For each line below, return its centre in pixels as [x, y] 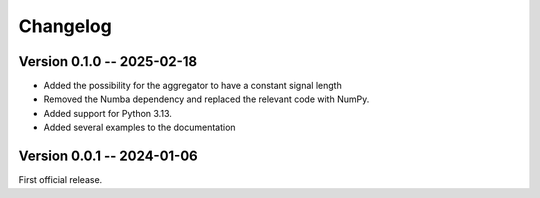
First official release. [60, 180]
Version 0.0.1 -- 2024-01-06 [108, 156]
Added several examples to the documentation [139, 127]
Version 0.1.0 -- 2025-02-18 [108, 61]
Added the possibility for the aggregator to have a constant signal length [192, 86]
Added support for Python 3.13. [107, 113]
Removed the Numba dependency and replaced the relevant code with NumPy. [206, 99]
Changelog [65, 26]
